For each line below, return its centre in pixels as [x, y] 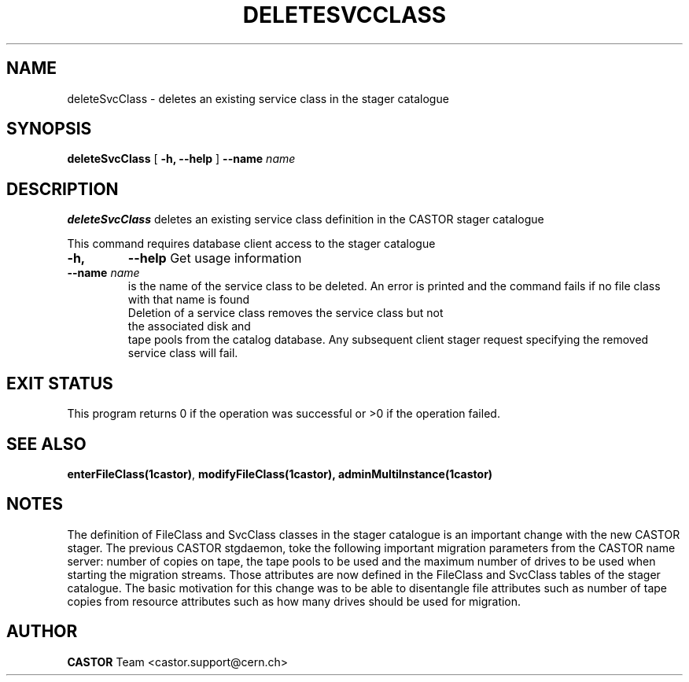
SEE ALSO [46, 444]
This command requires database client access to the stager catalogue [251, 244]
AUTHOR [42, 632]
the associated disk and [189, 326]
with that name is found [189, 300]
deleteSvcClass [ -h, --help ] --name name [181, 159]
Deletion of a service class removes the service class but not [286, 313]
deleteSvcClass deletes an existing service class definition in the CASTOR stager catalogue [306, 219]
